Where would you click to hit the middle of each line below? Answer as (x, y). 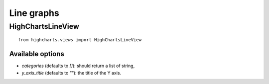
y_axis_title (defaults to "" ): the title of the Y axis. (71, 73)
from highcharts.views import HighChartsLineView (80, 40)
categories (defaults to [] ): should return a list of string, (78, 66)
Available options (37, 54)
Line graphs (34, 13)
